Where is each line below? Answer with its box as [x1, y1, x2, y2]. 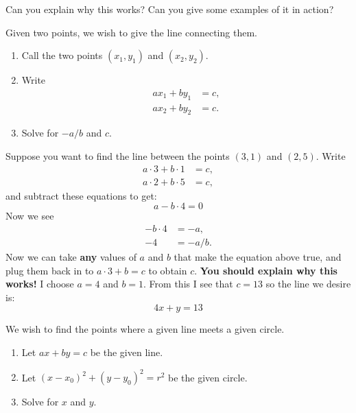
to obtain [148, 263, 187, 277]
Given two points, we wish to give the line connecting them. [5, 25, 257, 39]
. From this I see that [143, 276, 233, 291]
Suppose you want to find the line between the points [5, 149, 230, 163]
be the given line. [90, 344, 163, 359]
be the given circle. [168, 370, 248, 383]
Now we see [5, 209, 54, 223]
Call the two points [21, 48, 103, 62]
